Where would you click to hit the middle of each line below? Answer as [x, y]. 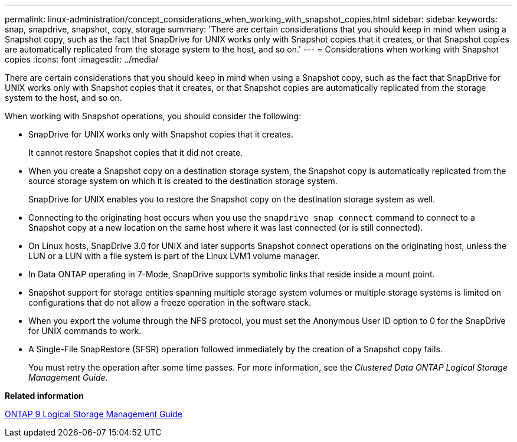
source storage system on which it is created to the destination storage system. [183, 181]
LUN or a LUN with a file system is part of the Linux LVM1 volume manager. [174, 256]
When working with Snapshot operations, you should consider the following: [153, 116]
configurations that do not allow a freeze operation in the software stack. [170, 302]
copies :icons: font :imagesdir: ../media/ [82, 59]
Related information [45, 396]
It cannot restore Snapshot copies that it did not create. [136, 153]
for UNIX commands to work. [85, 331]
